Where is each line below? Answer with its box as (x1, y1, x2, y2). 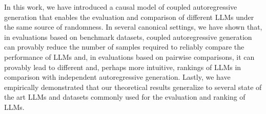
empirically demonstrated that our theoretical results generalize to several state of (4, 81, 262, 92)
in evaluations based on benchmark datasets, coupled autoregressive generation (4, 31, 252, 42)
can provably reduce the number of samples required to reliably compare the (4, 41, 244, 52)
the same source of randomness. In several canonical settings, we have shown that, (4, 21, 262, 32)
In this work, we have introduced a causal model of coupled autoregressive (4, 2, 237, 12)
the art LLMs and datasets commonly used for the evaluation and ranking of (4, 92, 245, 102)
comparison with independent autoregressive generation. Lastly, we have (4, 72, 231, 82)
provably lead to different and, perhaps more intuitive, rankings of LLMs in (4, 61, 241, 72)
